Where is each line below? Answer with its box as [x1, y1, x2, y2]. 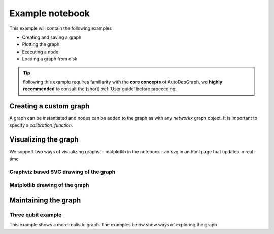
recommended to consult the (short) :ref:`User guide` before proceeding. [23, 86, 177, 92]
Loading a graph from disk [22, 56, 78, 62]
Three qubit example [9, 211, 62, 218]
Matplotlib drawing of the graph [9, 182, 89, 189]
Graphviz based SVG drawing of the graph [9, 168, 116, 175]
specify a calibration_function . [9, 122, 73, 128]
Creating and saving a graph [22, 34, 82, 40]
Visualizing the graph [9, 135, 79, 144]
